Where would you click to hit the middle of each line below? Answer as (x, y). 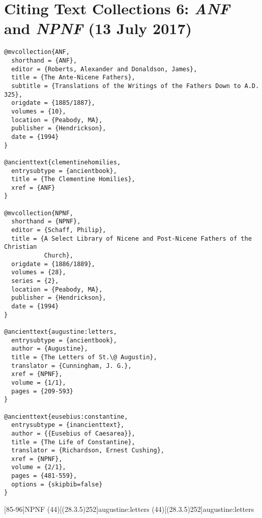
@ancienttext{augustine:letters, (61, 332)
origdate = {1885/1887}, (53, 103)
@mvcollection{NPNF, (39, 213)
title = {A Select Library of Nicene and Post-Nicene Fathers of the (132, 238)
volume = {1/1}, (39, 382)
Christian (21, 247)
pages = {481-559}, (44, 476)
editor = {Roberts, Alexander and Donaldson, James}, (104, 69)
